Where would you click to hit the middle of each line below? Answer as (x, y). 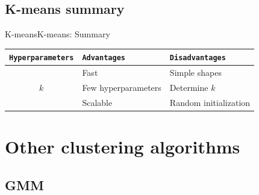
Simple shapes (195, 73)
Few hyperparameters (122, 88)
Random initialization (210, 102)
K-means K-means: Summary (58, 34)
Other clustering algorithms (123, 147)
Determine (189, 88)
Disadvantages (198, 58)
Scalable (97, 102)
